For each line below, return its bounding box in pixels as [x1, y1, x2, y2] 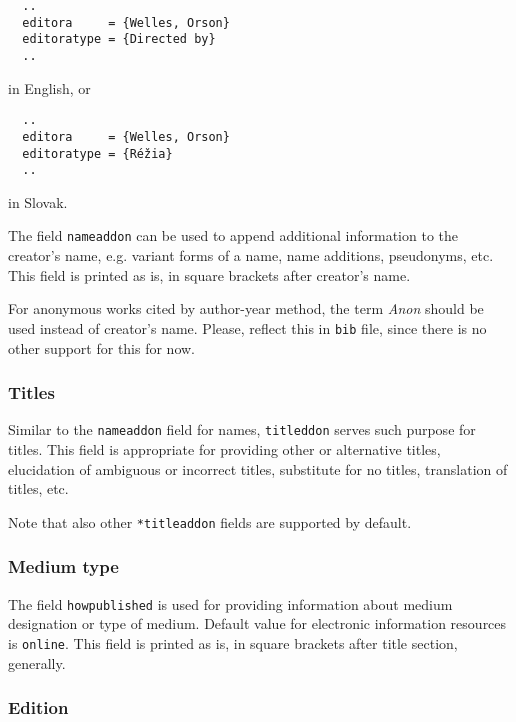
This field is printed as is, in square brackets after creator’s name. [8, 264, 411, 285]
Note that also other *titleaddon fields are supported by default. [8, 511, 412, 532]
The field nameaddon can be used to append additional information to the [8, 225, 458, 246]
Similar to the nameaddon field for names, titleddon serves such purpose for [8, 419, 476, 440]
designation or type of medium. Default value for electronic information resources [8, 613, 507, 634]
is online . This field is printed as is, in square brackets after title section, [8, 632, 458, 653]
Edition [8, 695, 69, 720]
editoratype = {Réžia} [22, 146, 173, 161]
